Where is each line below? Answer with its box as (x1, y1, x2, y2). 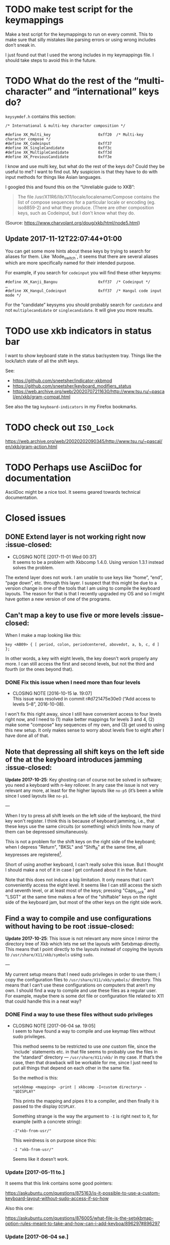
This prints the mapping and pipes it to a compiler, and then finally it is (12, 1098, 159, 1104)
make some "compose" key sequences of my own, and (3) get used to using (5, 722, 165, 728)
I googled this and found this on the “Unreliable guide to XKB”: (5, 184, 135, 190)
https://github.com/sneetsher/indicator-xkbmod (12, 377, 112, 384)
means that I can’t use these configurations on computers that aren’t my (5, 982, 156, 988)
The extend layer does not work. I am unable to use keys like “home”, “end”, (5, 574, 163, 581)
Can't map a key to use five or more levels (5, 611, 140, 619)
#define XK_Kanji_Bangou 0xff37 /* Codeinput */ (5, 279, 151, 285)
